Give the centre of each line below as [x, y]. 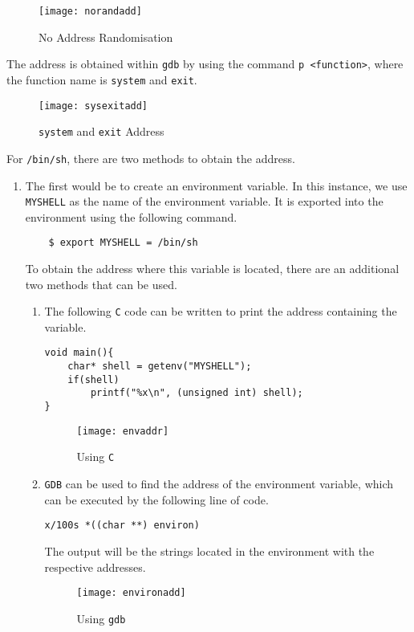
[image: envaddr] [123, 431]
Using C [95, 457]
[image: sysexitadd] [93, 106]
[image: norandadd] [90, 11]
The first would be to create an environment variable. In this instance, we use [216, 185]
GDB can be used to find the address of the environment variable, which [219, 484]
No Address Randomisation [106, 37]
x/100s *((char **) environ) [122, 526]
